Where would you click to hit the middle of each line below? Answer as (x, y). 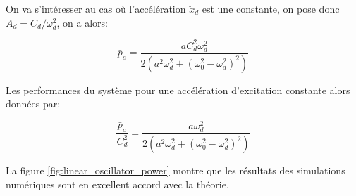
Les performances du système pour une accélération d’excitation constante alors (178, 90)
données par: (33, 104)
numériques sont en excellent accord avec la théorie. (117, 184)
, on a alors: (82, 22)
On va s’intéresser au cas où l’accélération (96, 8)
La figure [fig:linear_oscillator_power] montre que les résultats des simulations (176, 170)
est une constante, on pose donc (271, 8)
